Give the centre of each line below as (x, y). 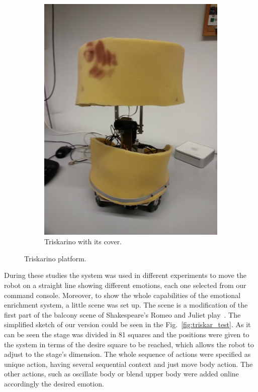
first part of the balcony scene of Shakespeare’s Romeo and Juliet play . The (122, 314)
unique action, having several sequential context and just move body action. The (128, 364)
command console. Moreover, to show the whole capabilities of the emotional (122, 295)
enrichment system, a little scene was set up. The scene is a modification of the (126, 305)
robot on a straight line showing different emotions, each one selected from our (125, 285)
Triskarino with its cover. (83, 241)
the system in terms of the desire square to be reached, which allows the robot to (129, 344)
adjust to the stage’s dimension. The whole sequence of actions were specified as (127, 354)
